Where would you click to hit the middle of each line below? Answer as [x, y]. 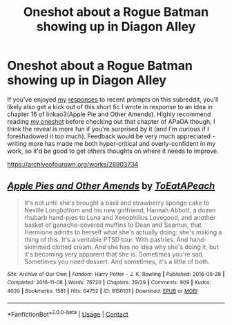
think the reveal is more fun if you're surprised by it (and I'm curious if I [108, 129]
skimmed [37, 247]
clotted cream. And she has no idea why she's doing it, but [135, 247]
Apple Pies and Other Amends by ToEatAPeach [111, 186]
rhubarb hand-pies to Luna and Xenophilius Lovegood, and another [120, 217]
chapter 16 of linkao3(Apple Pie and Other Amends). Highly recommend [109, 114]
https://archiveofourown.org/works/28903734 [73, 164]
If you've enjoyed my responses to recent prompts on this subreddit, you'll [113, 99]
